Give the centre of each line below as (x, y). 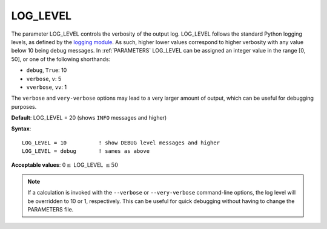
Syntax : (21, 129)
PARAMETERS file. (51, 210)
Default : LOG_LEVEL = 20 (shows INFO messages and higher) (89, 118)
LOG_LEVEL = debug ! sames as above (86, 151)
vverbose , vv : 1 (46, 87)
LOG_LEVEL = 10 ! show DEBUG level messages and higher (121, 143)
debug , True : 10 (47, 70)
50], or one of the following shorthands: (61, 59)
